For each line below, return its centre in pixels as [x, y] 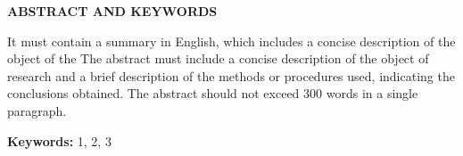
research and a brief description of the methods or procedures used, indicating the [231, 75]
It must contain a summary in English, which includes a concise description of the [231, 41]
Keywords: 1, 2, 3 [59, 140]
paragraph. [37, 110]
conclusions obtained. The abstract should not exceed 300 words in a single [213, 93]
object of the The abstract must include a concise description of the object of [218, 58]
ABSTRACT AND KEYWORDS [112, 11]
